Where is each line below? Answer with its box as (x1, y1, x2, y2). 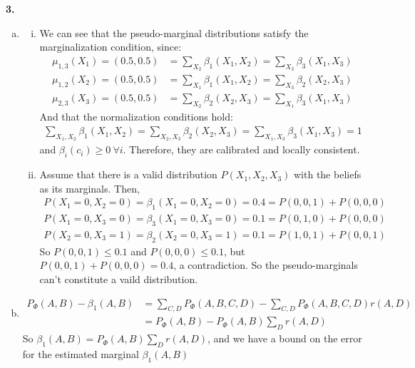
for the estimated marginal (22, 347, 139, 362)
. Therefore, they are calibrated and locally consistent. (123, 142, 360, 157)
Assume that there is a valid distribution (39, 167, 217, 182)
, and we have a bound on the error (207, 331, 362, 346)
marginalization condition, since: (39, 39, 182, 54)
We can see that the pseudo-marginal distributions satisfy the (39, 25, 309, 40)
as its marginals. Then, (39, 180, 140, 195)
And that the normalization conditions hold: (39, 109, 233, 124)
